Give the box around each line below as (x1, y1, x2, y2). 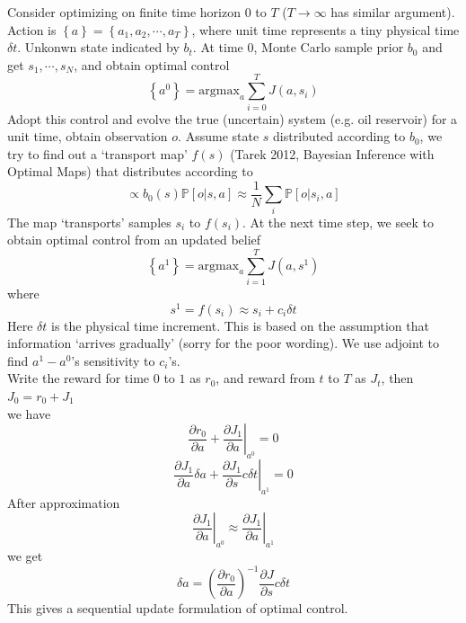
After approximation (7, 493, 120, 512)
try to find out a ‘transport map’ (7, 144, 188, 163)
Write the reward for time (7, 369, 150, 387)
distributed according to (273, 127, 406, 146)
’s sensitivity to (71, 351, 155, 369)
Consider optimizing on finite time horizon (7, 3, 241, 21)
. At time (192, 38, 243, 57)
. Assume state (178, 127, 259, 146)
